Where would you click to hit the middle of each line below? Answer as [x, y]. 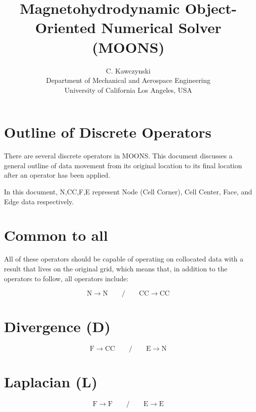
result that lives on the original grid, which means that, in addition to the [116, 268]
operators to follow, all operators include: [66, 278]
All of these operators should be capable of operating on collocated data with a [124, 259]
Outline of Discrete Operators [108, 132]
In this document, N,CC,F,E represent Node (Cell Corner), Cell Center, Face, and [128, 191]
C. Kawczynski [128, 70]
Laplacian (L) [51, 382]
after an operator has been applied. [57, 175]
